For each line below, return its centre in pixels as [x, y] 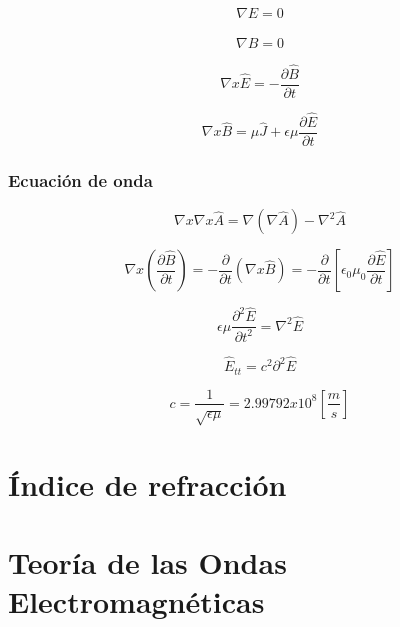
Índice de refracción [147, 483]
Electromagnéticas [136, 601]
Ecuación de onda [80, 179]
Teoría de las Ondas [147, 561]
